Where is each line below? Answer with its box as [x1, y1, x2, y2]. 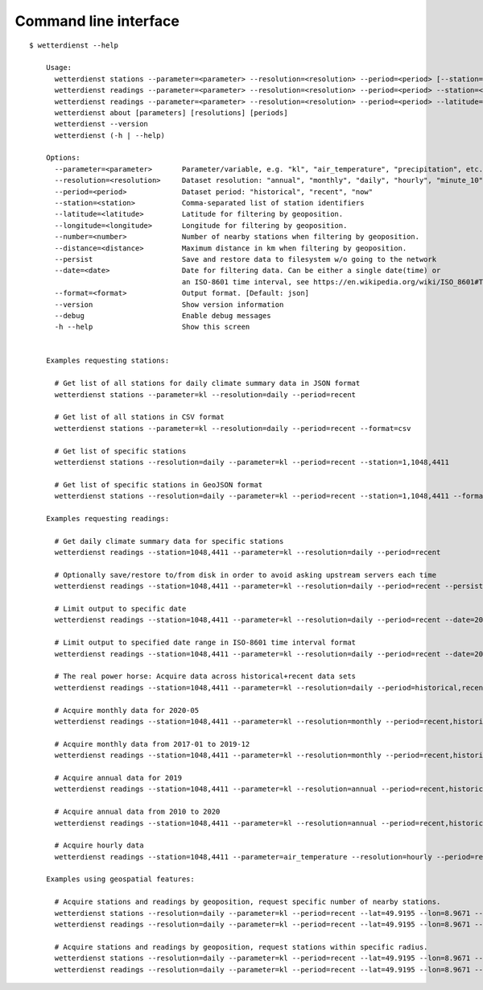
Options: [45, 153, 80, 163]
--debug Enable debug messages [54, 311, 271, 320]
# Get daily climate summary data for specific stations [54, 536, 284, 545]
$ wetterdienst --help [29, 40, 119, 50]
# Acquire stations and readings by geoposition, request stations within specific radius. [54, 942, 428, 951]
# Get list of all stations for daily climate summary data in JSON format [54, 379, 361, 388]
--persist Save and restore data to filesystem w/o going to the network [54, 255, 437, 263]
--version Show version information [54, 300, 284, 309]
